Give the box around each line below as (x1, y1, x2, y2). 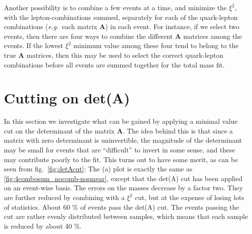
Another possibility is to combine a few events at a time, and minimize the (4, 2, 227, 12)
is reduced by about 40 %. (4, 220, 82, 231)
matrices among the (183, 31, 242, 41)
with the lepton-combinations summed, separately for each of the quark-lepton (4, 12, 238, 22)
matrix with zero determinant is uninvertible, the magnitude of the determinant (4, 135, 242, 145)
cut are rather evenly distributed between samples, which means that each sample (4, 211, 248, 221)
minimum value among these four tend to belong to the (73, 40, 239, 50)
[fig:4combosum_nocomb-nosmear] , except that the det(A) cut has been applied (4, 173, 243, 183)
